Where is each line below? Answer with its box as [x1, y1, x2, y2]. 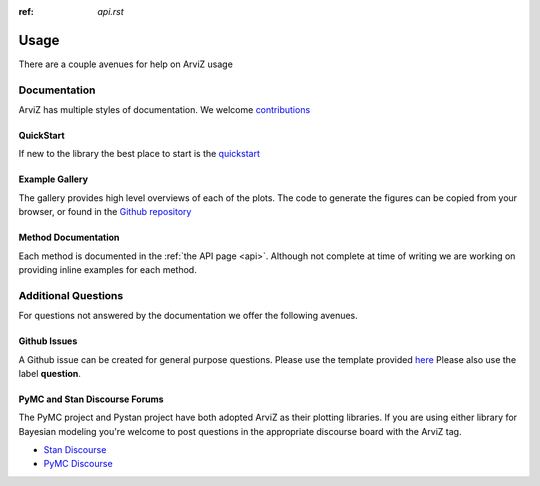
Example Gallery [18, 173, 89, 185]
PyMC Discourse [43, 458, 114, 470]
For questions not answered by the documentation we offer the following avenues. [18, 310, 359, 322]
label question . [18, 367, 82, 379]
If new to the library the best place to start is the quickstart [18, 148, 260, 160]
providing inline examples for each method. [18, 264, 197, 275]
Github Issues [18, 335, 78, 347]
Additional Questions [18, 288, 124, 302]
